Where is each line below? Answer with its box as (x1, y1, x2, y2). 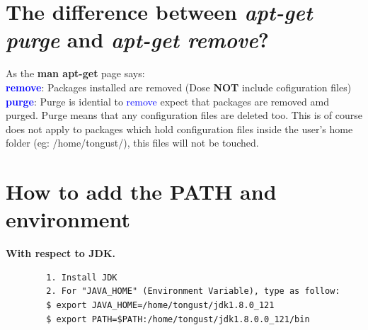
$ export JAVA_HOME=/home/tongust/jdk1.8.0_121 (46, 300, 275, 310)
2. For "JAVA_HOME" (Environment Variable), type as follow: (46, 286, 340, 297)
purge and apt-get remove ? (6, 25, 269, 55)
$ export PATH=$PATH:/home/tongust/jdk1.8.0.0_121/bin (46, 314, 310, 324)
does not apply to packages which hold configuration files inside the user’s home (6, 121, 353, 136)
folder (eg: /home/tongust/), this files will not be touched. (6, 135, 259, 150)
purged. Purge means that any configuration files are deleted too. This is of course (6, 108, 362, 123)
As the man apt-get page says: (6, 66, 145, 81)
